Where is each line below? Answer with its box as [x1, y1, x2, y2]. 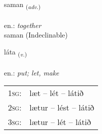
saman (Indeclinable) [4, 29, 68, 40]
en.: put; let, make [4, 67, 59, 77]
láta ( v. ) [4, 46, 27, 58]
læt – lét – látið [29, 87, 84, 99]
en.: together [4, 19, 41, 30]
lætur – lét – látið [29, 116, 91, 128]
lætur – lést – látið [29, 101, 95, 113]
